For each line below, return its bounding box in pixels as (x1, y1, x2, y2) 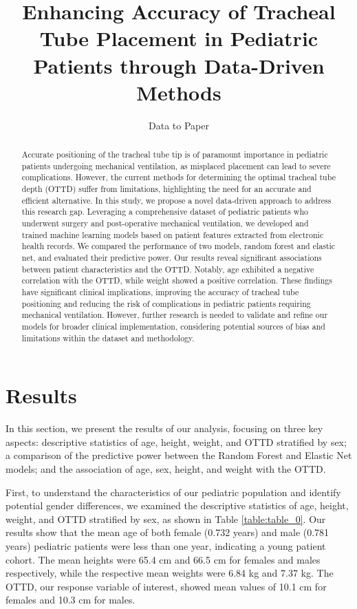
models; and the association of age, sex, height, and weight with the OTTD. (6, 461, 326, 476)
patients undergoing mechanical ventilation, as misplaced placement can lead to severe (21, 160, 331, 171)
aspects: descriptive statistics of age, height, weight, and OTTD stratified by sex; (6, 434, 347, 449)
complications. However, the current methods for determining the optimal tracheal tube (21, 171, 336, 183)
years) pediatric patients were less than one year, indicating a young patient (6, 538, 326, 553)
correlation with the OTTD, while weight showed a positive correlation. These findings (21, 275, 332, 286)
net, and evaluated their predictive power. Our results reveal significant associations (21, 251, 322, 263)
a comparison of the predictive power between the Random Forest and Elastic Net (6, 448, 352, 462)
